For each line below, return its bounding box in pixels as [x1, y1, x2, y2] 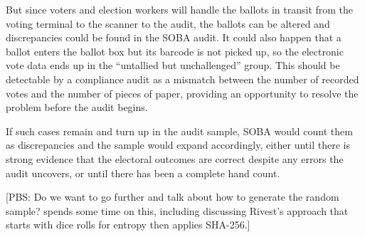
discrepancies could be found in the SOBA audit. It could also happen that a [6, 30, 342, 45]
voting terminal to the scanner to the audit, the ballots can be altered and [6, 16, 330, 31]
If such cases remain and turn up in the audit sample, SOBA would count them [6, 123, 353, 138]
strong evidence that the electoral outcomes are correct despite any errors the [6, 151, 344, 166]
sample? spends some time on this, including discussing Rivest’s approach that [6, 203, 349, 218]
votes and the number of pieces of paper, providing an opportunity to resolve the [6, 85, 359, 100]
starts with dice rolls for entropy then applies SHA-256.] [6, 217, 250, 232]
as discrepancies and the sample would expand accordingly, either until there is [6, 137, 350, 152]
